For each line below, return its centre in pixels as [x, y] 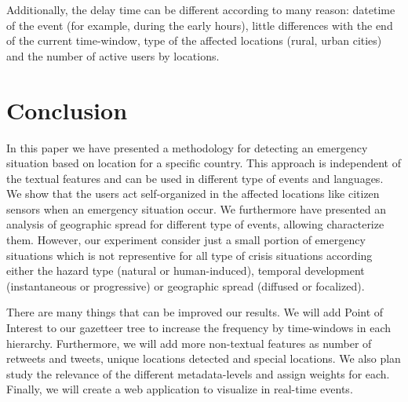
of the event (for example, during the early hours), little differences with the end [200, 25]
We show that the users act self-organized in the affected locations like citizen [193, 194]
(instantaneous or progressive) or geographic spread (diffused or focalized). [186, 285]
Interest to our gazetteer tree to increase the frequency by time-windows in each [199, 328]
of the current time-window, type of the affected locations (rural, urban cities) [194, 40]
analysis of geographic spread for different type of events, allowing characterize [195, 224]
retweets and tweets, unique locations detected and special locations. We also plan [204, 358]
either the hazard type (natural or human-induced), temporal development [186, 270]
